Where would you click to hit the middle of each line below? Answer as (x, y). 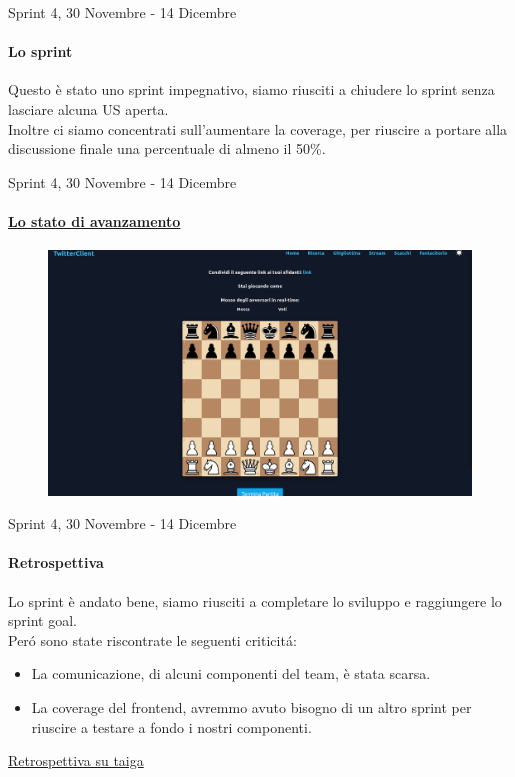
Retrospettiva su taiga (76, 760)
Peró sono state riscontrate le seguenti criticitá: (152, 639)
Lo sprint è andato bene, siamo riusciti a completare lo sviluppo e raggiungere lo (255, 600)
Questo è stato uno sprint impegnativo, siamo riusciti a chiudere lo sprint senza (251, 89)
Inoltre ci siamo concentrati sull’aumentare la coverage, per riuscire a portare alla (258, 128)
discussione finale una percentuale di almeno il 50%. (167, 148)
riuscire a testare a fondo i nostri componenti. (171, 726)
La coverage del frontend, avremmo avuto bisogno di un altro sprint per (251, 707)
